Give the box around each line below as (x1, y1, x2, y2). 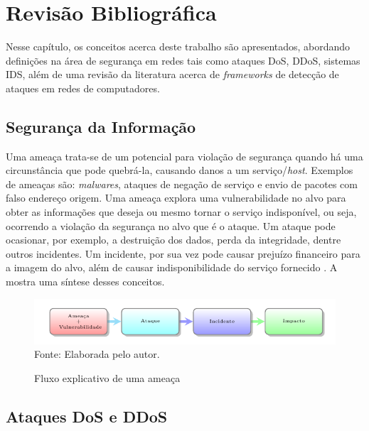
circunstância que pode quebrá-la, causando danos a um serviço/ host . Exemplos (6, 163, 353, 178)
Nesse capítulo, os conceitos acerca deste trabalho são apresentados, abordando (6, 39, 351, 54)
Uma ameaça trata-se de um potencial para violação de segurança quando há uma (6, 148, 363, 163)
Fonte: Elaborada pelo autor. (34, 347, 160, 361)
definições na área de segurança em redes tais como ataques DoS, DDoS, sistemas (6, 53, 360, 67)
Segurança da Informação (6, 115, 196, 137)
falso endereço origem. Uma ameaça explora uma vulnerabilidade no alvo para (6, 190, 346, 205)
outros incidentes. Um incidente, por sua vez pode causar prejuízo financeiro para (6, 246, 360, 261)
